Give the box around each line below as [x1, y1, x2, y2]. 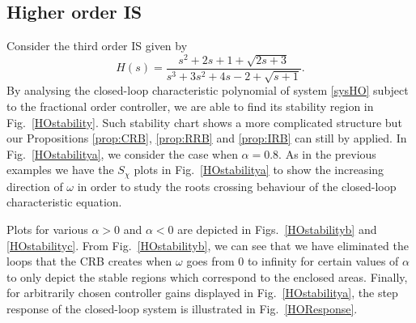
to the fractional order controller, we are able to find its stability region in [6, 97, 374, 114]
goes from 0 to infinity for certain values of [186, 253, 399, 270]
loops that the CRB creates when [6, 253, 172, 270]
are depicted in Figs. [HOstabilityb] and [177, 220, 377, 237]
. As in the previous [278, 145, 376, 162]
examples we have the [6, 161, 114, 178]
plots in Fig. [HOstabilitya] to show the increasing [134, 161, 384, 178]
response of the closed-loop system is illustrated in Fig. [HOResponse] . [6, 300, 358, 317]
